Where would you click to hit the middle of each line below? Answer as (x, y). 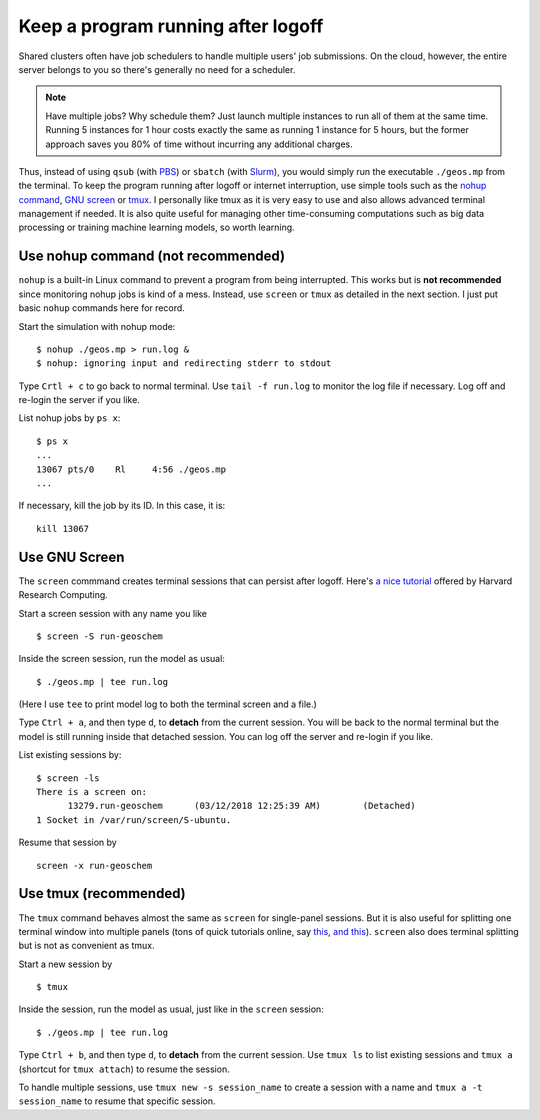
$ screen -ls (68, 778)
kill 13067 (63, 528)
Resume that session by (67, 842)
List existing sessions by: (70, 755)
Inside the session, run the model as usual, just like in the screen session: (171, 1009)
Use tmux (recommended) (102, 893)
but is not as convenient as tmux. (86, 946)
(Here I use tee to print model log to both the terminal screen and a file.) (167, 704)
